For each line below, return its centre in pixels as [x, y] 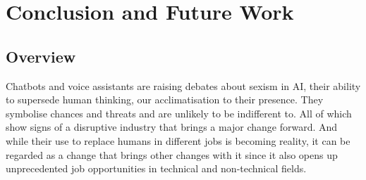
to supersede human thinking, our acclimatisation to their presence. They [165, 99]
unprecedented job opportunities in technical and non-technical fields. [156, 168]
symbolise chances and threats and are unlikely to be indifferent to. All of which [179, 113]
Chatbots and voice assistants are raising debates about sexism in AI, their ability [183, 85]
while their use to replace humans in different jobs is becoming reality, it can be [178, 140]
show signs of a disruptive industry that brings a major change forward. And [172, 127]
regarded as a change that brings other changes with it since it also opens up [172, 154]
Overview [41, 56]
